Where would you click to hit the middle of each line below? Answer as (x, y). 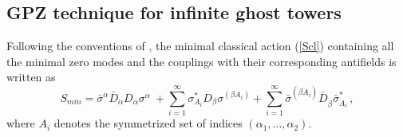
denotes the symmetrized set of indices (148, 123)
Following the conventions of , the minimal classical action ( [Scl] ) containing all (200, 46)
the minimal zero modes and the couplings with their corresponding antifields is (201, 61)
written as (31, 77)
